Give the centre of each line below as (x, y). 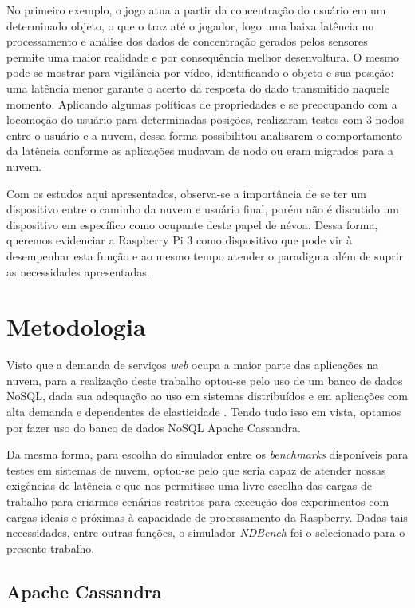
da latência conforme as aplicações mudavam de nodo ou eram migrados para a (200, 151)
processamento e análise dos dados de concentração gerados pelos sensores (187, 41)
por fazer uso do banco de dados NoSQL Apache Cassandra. (154, 427)
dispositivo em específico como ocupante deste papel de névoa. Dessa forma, (192, 224)
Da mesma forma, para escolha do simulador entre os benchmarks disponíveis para (207, 454)
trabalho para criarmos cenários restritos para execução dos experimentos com (198, 501)
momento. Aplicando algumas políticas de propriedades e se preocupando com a (202, 103)
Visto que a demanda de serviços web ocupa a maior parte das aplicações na (193, 365)
